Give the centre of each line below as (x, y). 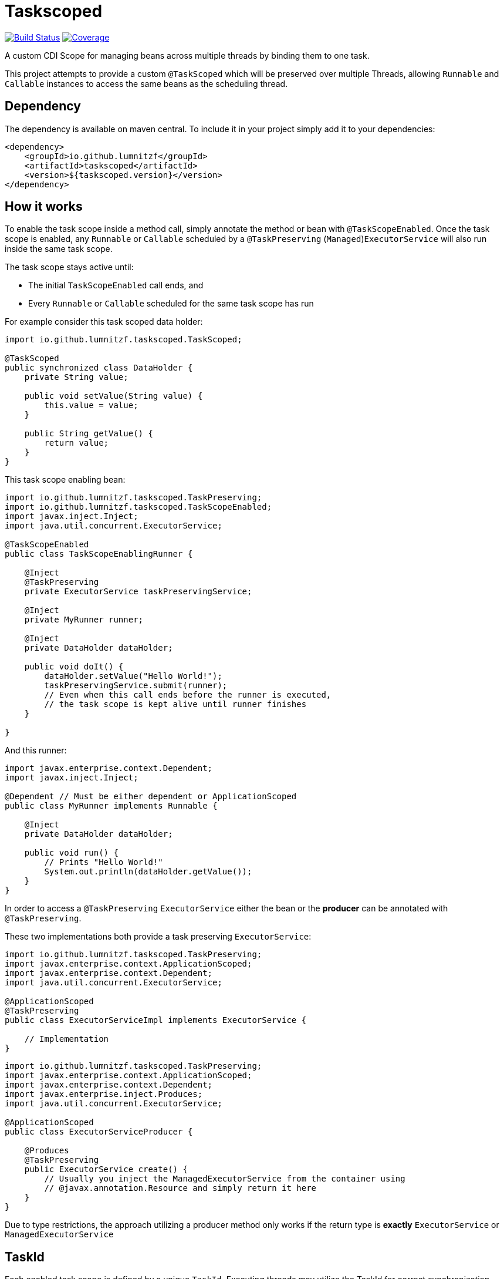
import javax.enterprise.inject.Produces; (104, 1094)
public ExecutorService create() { (106, 1169)
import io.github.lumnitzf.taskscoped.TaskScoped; (124, 340)
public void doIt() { (74, 667)
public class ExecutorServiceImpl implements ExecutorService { (156, 1020)
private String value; (76, 377)
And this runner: (36, 750)
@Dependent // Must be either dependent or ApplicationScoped (151, 797)
